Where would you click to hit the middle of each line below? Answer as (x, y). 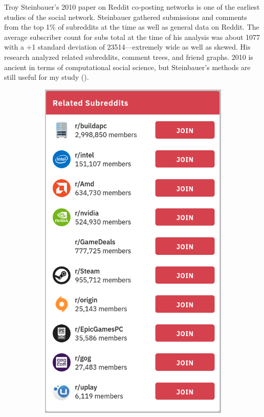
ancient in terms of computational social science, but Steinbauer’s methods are (127, 67)
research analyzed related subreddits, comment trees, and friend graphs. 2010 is (129, 57)
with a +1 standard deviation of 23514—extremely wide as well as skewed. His (127, 47)
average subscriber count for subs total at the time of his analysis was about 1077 (132, 37)
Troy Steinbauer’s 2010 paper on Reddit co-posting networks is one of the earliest (132, 7)
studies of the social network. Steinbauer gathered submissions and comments (126, 17)
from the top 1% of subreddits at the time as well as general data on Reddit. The (132, 27)
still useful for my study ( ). (47, 77)
